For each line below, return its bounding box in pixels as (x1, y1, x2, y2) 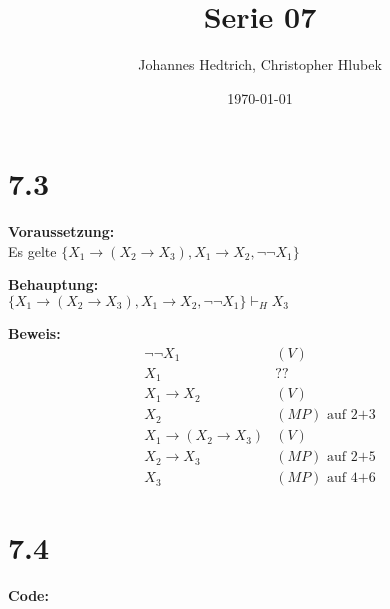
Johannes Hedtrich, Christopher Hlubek (138, 54, 382, 75)
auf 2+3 (327, 408, 376, 423)
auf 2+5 (327, 450, 376, 465)
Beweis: (8, 323, 61, 344)
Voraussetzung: (8, 221, 115, 242)
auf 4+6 (327, 471, 376, 486)
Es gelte (8, 240, 57, 261)
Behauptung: (8, 274, 99, 295)
